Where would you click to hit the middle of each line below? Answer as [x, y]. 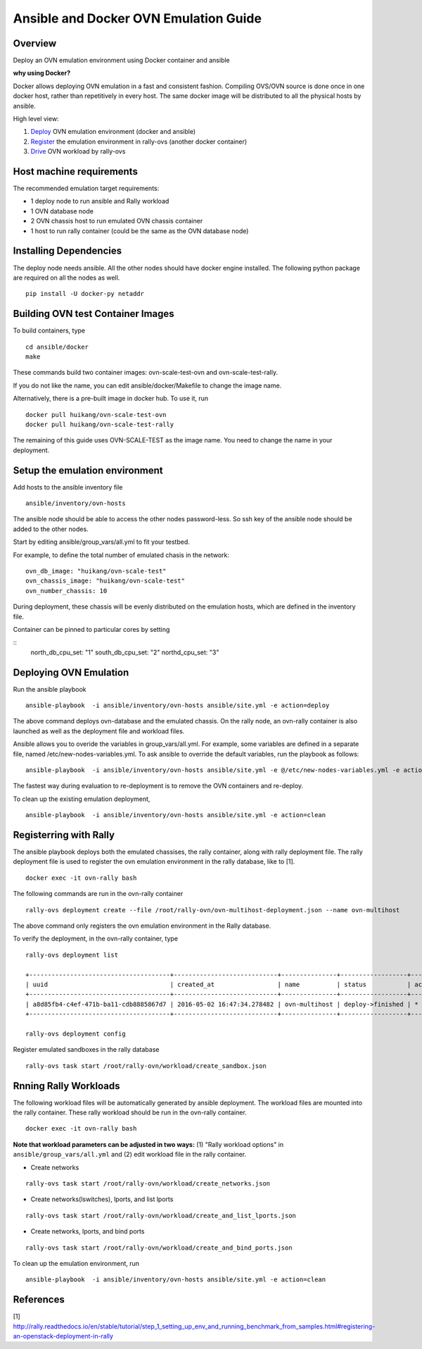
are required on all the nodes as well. [66, 278]
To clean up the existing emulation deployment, [82, 799]
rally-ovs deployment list [72, 955]
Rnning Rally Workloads [66, 1086]
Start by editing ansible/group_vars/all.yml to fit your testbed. [101, 542]
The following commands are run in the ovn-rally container [98, 894]
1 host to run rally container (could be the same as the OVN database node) [140, 231]
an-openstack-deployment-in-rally [63, 1336]
